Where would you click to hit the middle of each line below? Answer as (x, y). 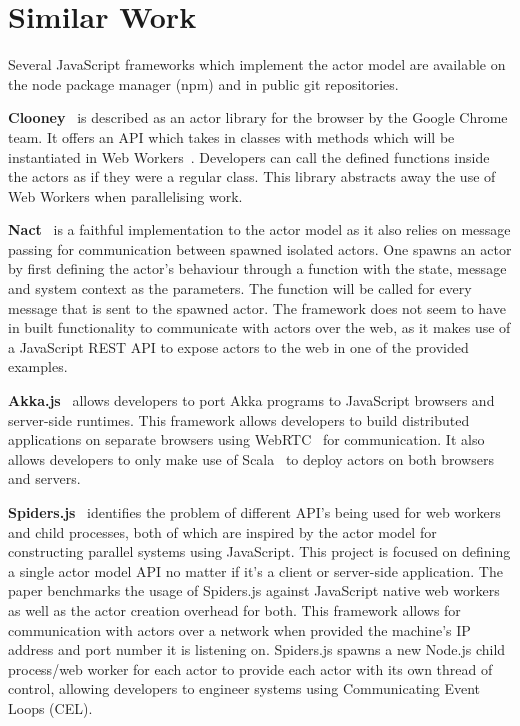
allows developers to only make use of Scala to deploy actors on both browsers (251, 458)
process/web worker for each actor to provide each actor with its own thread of (250, 668)
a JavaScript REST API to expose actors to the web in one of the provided (238, 346)
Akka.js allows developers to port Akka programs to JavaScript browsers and (251, 400)
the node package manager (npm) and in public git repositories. (203, 83)
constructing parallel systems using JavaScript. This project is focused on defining (259, 551)
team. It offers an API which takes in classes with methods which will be (231, 136)
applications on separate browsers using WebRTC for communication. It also (246, 439)
